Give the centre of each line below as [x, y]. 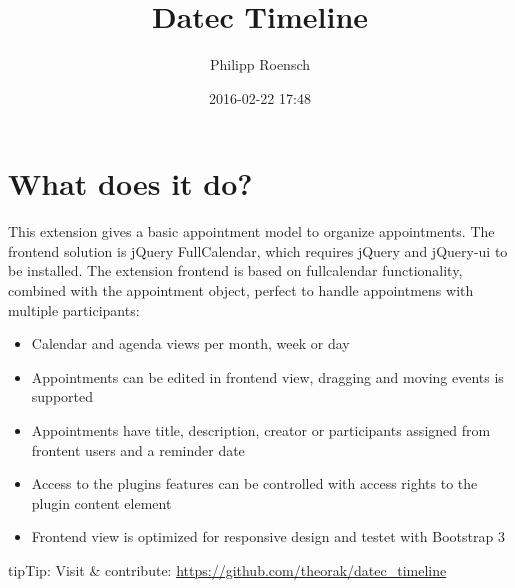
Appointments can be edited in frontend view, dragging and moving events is [267, 376]
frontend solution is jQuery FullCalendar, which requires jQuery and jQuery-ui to [258, 250]
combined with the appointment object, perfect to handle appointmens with [241, 290]
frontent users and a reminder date [138, 449]
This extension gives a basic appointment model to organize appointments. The [251, 231]
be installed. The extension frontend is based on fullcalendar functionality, [235, 270]
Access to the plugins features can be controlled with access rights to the [254, 483]
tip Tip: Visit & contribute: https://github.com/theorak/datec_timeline [227, 569]
